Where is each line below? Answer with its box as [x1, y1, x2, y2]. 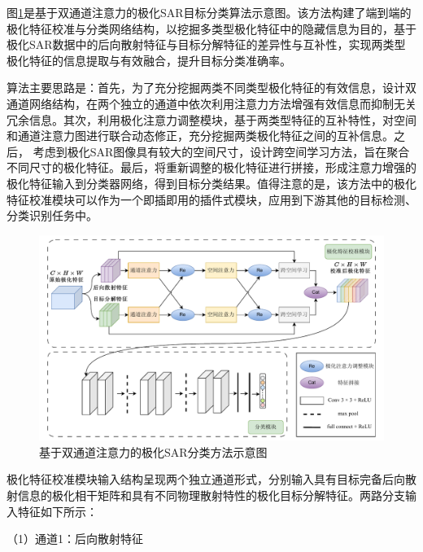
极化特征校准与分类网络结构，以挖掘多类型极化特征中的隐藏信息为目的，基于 [7, 20, 416, 37]
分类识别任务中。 [7, 207, 98, 224]
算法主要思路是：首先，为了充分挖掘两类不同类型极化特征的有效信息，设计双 [7, 79, 416, 96]
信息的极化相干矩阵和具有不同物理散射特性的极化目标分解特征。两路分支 [17, 487, 405, 504]
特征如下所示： [17, 502, 98, 519]
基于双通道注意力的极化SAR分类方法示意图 [39, 443, 268, 460]
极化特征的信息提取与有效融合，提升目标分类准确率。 [7, 51, 291, 68]
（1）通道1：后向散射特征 [7, 530, 143, 547]
